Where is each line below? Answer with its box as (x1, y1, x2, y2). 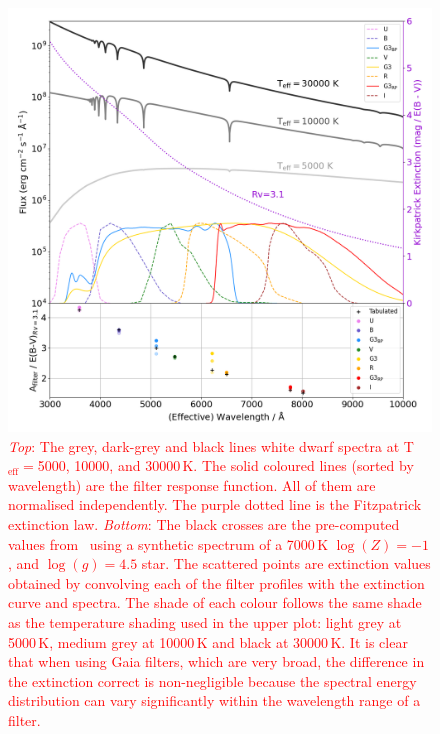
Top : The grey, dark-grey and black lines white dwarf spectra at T (8, 435, 414, 456)
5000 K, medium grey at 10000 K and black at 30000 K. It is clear (8, 631, 408, 652)
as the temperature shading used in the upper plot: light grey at (8, 611, 402, 632)
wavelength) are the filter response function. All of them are (8, 474, 376, 495)
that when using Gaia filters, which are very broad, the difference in (8, 651, 425, 672)
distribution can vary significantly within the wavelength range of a (8, 690, 421, 711)
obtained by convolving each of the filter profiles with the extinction (8, 572, 425, 593)
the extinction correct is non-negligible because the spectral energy (8, 670, 417, 691)
